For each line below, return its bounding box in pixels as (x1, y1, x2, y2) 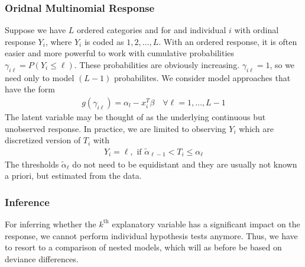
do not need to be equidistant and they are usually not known (72, 157, 297, 170)
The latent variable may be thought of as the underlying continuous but (5, 111, 266, 123)
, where (45, 35, 72, 47)
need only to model (5, 71, 74, 83)
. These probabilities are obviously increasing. (74, 59, 240, 70)
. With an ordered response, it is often (158, 35, 297, 47)
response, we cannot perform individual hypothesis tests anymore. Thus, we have (5, 229, 298, 242)
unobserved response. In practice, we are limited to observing (5, 122, 226, 134)
